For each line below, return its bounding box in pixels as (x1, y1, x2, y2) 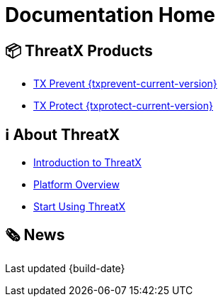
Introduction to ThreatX (33, 156, 142, 169)
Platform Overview (33, 178, 120, 191)
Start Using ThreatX (33, 200, 126, 213)
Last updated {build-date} (5, 261, 125, 274)
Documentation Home (5, 3, 216, 27)
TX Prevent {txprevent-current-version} (33, 77, 217, 90)
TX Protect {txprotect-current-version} (33, 99, 213, 112)
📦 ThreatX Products (5, 41, 153, 60)
